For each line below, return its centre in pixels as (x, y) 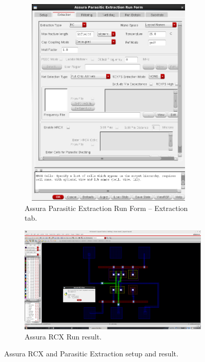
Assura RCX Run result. (63, 336)
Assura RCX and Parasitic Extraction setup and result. (91, 354)
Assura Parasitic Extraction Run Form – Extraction (106, 208)
